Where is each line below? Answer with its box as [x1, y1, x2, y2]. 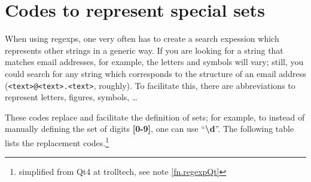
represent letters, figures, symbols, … [5, 91, 138, 103]
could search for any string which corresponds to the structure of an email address [5, 67, 306, 79]
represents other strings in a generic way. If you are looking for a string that [5, 44, 283, 56]
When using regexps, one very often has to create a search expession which [5, 32, 279, 45]
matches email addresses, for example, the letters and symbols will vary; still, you [5, 55, 304, 68]
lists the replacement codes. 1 [5, 134, 109, 149]
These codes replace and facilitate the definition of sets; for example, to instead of [5, 110, 305, 123]
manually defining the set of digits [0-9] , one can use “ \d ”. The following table [5, 122, 294, 135]
